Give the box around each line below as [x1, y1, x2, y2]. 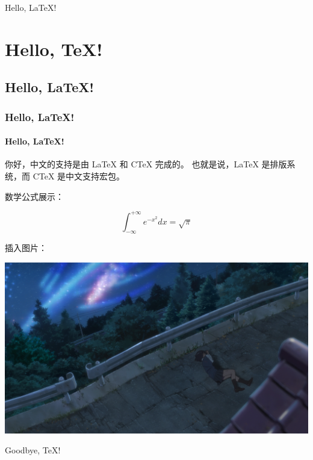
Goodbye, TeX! [5, 444, 61, 456]
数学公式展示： [5, 190, 64, 202]
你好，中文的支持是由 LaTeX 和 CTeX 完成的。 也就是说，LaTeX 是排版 [5, 158, 287, 170]
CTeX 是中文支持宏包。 [33, 169, 125, 182]
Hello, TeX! [5, 36, 103, 61]
